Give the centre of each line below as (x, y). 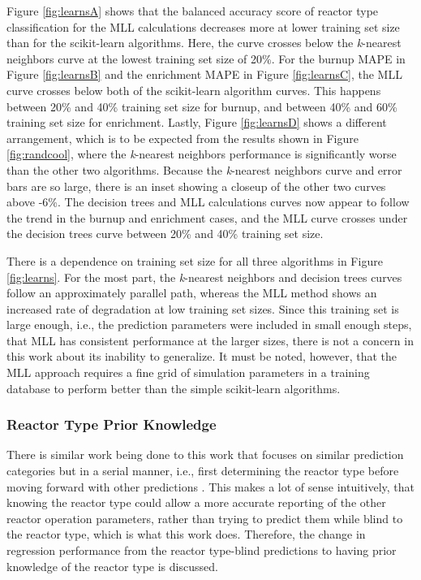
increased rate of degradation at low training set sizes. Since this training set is (203, 308)
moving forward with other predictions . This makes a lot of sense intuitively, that (210, 486)
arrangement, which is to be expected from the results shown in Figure (183, 138)
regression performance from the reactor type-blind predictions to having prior (202, 550)
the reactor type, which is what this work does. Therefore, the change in (186, 534)
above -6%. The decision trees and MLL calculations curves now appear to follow (208, 202)
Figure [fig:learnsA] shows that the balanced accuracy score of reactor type (193, 11)
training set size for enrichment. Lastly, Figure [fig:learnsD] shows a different (197, 122)
